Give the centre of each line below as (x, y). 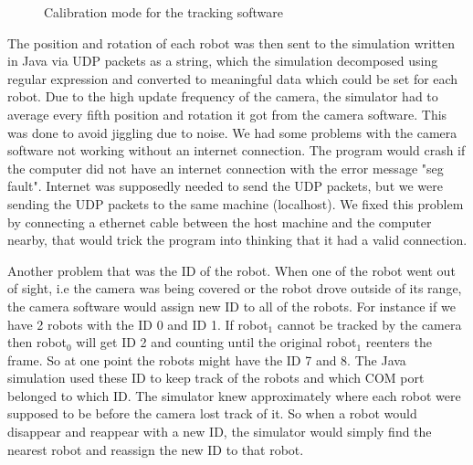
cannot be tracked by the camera (369, 324)
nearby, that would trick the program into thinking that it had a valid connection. (237, 240)
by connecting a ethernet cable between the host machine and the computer (220, 222)
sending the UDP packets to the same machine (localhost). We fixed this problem (236, 203)
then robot (37, 342)
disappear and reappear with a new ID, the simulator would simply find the (220, 432)
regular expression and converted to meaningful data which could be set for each (233, 78)
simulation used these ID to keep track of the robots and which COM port (216, 378)
